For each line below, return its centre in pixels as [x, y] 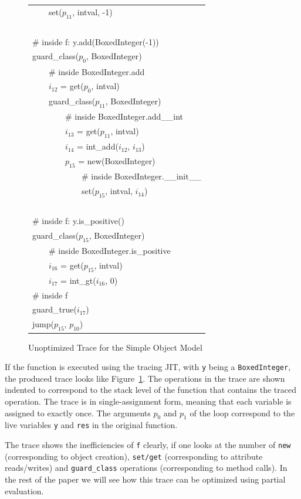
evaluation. [24, 490]
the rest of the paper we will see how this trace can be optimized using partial [145, 479]
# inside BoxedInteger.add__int [124, 116]
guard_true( [55, 309]
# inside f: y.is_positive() [78, 220]
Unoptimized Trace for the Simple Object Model [115, 347]
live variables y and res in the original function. [91, 425]
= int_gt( [78, 280]
